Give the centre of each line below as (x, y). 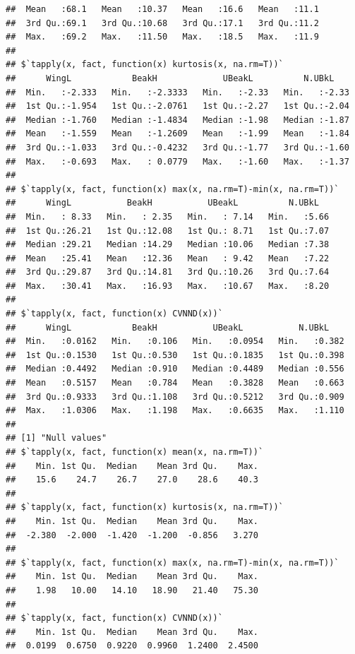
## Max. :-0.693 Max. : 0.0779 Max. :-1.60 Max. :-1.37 (177, 161)
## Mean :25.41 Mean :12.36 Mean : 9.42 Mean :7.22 (168, 258)
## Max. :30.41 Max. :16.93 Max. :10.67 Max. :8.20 (168, 286)
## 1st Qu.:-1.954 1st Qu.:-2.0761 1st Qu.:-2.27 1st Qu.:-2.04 (177, 106)
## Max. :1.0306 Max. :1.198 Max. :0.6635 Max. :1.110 (175, 411)
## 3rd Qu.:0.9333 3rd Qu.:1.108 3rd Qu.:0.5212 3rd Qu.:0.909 (175, 397)
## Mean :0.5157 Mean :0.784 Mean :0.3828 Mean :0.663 (175, 383)
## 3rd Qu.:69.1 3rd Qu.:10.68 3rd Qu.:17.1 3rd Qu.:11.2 (162, 23)
